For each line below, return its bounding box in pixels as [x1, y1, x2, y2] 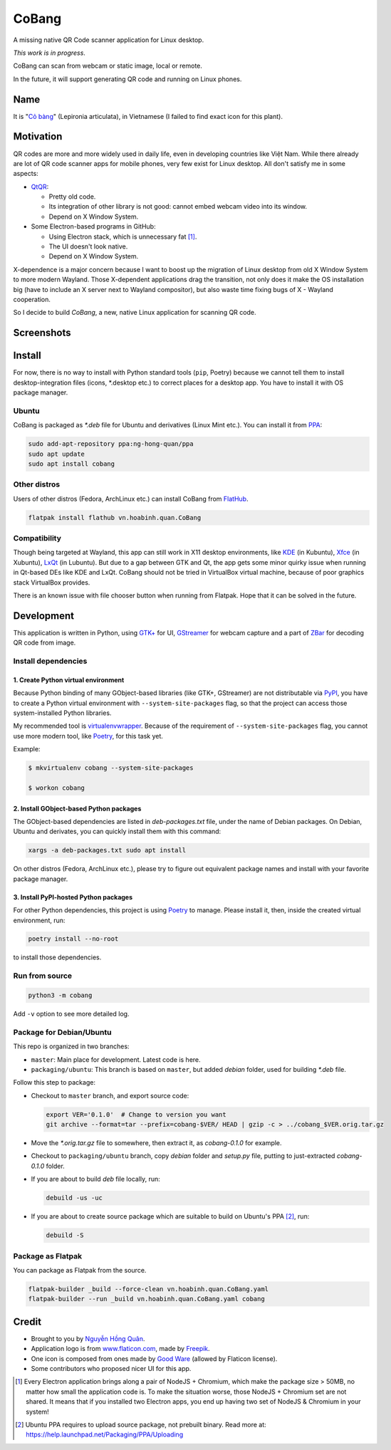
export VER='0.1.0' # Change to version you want [46, 1110, 227, 1118]
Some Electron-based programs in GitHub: [31, 222, 156, 231]
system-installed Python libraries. [13, 709, 112, 717]
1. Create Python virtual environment [13, 675, 125, 684]
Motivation [13, 130, 63, 142]
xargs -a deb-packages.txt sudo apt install [28, 846, 187, 855]
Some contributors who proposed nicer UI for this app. [31, 1364, 192, 1372]
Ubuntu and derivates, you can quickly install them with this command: [13, 827, 221, 836]
